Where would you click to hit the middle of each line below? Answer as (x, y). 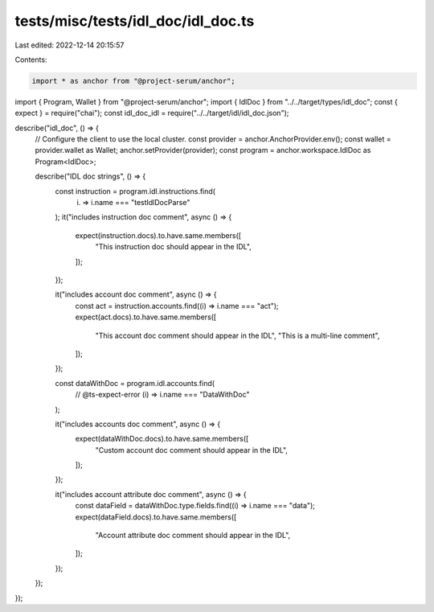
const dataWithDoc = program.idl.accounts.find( (135, 383)
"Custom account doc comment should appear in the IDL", (192, 450)
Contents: (31, 60)
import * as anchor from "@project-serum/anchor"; (134, 81)
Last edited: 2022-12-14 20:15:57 (70, 45)
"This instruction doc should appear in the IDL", (174, 247)
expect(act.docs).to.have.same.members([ (146, 317)
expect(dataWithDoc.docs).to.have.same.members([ (162, 439)
